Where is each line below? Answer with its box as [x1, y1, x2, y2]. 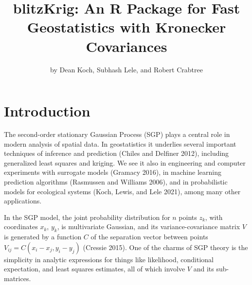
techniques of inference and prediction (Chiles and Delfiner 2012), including [4, 148, 229, 158]
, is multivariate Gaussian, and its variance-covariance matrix [57, 221, 240, 232]
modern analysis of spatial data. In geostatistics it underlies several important [4, 138, 236, 149]
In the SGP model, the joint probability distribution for [4, 212, 170, 222]
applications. [4, 196, 42, 206]
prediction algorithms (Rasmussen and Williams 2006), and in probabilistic [4, 177, 228, 186]
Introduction [4, 101, 90, 121]
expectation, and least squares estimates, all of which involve [4, 264, 185, 274]
